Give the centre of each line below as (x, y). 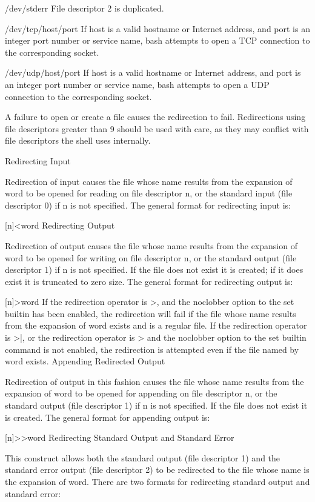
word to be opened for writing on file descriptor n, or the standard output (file (151, 257)
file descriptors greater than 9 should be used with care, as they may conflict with (157, 128)
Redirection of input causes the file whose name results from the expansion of (149, 181)
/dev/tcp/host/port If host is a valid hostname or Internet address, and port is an (157, 28)
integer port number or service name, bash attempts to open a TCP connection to (157, 40)
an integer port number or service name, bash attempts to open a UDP (137, 84)
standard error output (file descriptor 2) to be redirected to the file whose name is (157, 470)
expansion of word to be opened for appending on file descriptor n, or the (141, 393)
